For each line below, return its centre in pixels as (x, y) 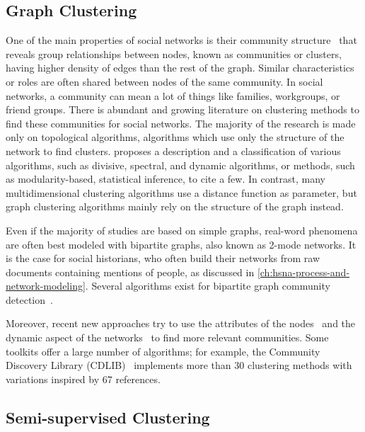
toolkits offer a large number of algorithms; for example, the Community (163, 351)
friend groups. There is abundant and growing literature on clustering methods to (182, 109)
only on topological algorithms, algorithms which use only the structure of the (175, 137)
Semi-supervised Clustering (108, 417)
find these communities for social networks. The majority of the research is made (181, 123)
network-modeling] (46, 286)
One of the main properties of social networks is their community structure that (181, 40)
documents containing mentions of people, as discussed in (130, 272)
